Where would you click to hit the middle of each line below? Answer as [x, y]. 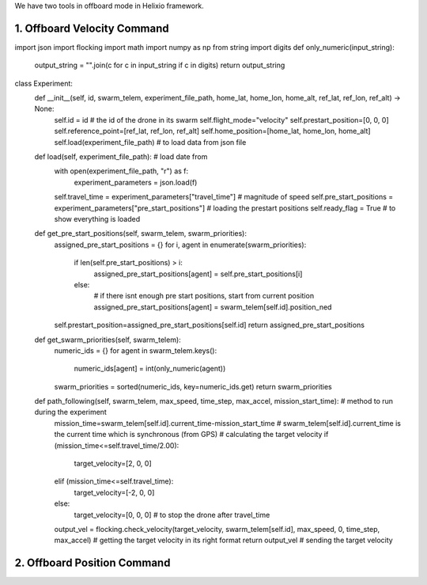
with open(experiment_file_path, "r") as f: [121, 171]
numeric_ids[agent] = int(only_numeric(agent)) [150, 369]
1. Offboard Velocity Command [92, 28]
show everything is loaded [97, 218]
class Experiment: [43, 83]
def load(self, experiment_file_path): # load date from [121, 157]
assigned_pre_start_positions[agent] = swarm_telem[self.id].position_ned [213, 307]
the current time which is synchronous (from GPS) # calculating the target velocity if [191, 435]
